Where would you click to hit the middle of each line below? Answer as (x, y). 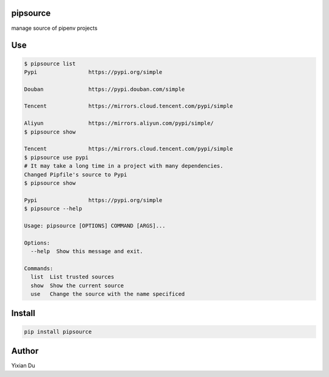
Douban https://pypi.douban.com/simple (104, 89)
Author (25, 351)
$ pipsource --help (53, 209)
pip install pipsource (58, 332)
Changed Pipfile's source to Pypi (76, 174)
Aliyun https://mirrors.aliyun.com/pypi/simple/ (119, 123)
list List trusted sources (73, 277)
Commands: (39, 268)
